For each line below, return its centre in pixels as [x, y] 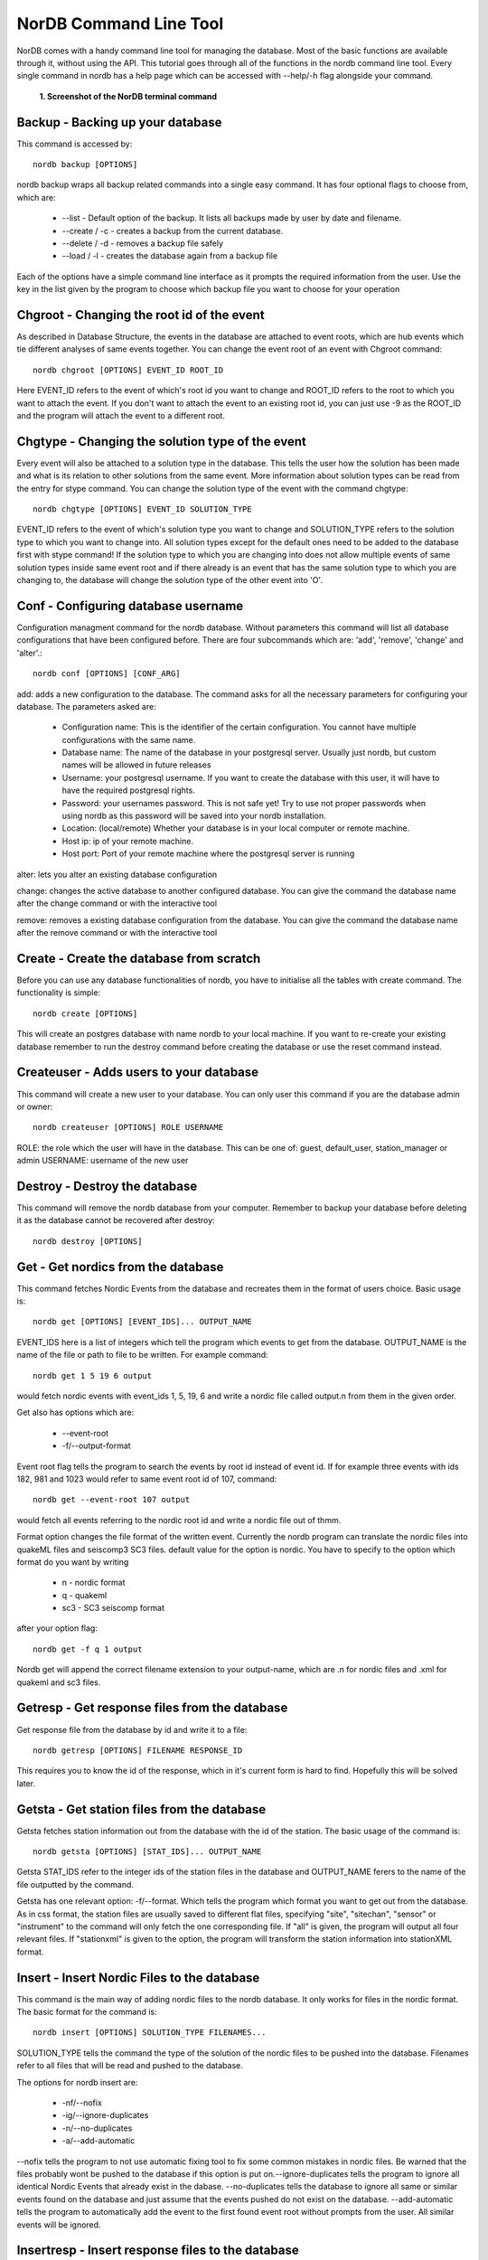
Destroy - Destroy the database [107, 1186]
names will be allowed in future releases [136, 765]
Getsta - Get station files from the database [141, 1809]
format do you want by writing [73, 1562]
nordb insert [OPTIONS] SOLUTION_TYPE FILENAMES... [150, 2033]
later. [26, 1783]
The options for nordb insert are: [77, 2082]
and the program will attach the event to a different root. [121, 415]
